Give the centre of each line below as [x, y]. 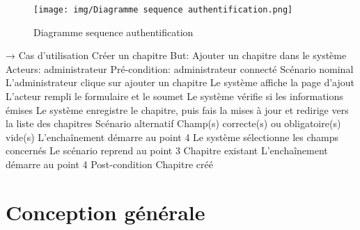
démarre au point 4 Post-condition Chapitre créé [109, 164]
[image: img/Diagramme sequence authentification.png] [163, 10]
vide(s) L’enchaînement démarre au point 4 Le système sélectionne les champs [172, 137]
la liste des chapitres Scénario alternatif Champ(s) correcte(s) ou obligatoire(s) [173, 123]
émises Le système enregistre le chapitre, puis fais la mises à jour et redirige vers [177, 109]
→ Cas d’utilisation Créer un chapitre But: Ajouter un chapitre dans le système [176, 55]
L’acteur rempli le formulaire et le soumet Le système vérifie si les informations [174, 96]
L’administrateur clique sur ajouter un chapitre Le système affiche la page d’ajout [180, 82]
